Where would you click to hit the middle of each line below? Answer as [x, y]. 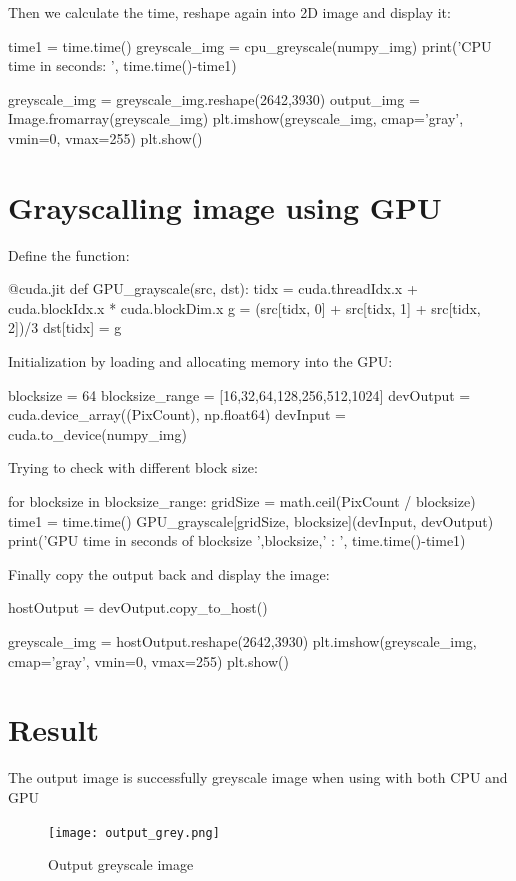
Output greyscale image [121, 864]
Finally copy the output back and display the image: [169, 573]
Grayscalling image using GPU [225, 206]
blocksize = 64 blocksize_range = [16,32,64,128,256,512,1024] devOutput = [239, 394]
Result [53, 729]
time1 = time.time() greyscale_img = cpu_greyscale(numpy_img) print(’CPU [250, 45]
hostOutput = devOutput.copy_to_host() [138, 607]
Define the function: [69, 254]
